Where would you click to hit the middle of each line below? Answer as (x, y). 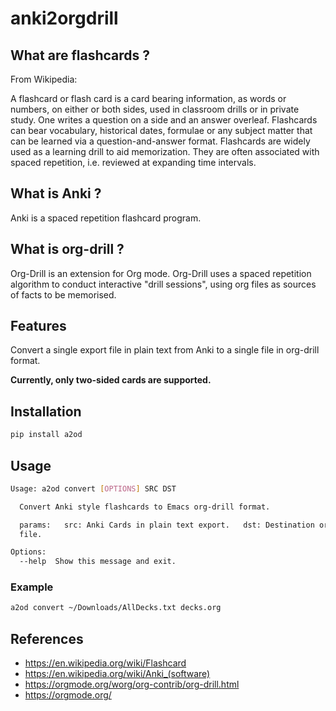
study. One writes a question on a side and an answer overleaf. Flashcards (164, 120)
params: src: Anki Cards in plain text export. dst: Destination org (176, 525)
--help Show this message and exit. (98, 562)
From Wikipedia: (44, 79)
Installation (46, 411)
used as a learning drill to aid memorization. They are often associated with (165, 151)
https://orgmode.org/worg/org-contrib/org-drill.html (132, 684)
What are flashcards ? (80, 55)
